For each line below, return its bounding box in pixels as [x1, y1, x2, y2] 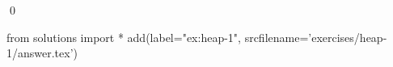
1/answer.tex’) [6, 44, 78, 61]
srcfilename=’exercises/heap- [244, 28, 387, 45]
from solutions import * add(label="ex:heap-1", [6, 28, 241, 45]
